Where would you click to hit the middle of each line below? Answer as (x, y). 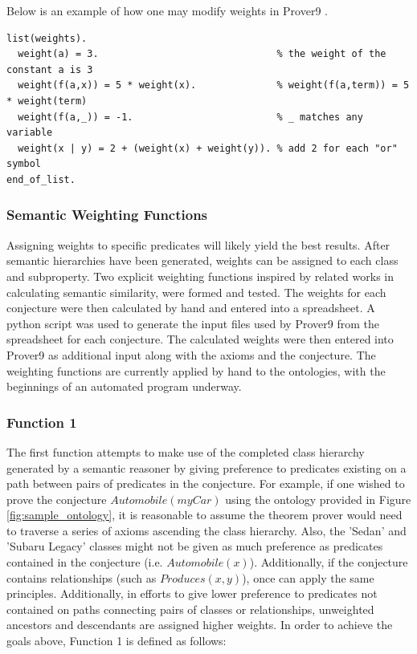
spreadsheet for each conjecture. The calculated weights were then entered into (200, 339)
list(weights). (47, 38)
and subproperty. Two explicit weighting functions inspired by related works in (200, 276)
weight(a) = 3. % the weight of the (202, 54)
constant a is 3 (50, 69)
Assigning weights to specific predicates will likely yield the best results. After (198, 244)
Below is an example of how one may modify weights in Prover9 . (167, 10)
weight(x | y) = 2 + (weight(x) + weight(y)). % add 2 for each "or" (208, 148)
